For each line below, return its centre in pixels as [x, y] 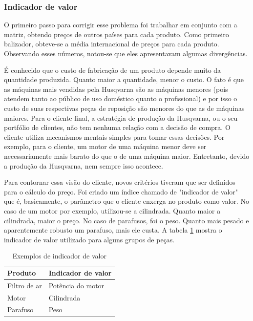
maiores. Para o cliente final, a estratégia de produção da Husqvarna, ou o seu [121, 118]
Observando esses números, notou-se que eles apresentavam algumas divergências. [126, 53]
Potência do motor [76, 285]
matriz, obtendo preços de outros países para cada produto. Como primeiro [116, 34]
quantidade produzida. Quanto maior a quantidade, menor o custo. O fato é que [124, 79]
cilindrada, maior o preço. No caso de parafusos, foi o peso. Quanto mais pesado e [126, 220]
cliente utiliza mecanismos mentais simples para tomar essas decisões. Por [114, 137]
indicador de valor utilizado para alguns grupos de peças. [89, 239]
